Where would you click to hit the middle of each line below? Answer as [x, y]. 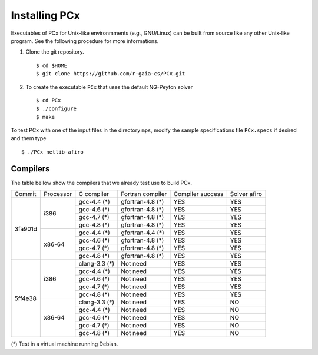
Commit [25, 194]
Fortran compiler [144, 194]
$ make [46, 117]
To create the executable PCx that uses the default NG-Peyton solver [109, 87]
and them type [29, 138]
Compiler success [198, 194]
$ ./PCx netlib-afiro [52, 152]
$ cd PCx [49, 100]
